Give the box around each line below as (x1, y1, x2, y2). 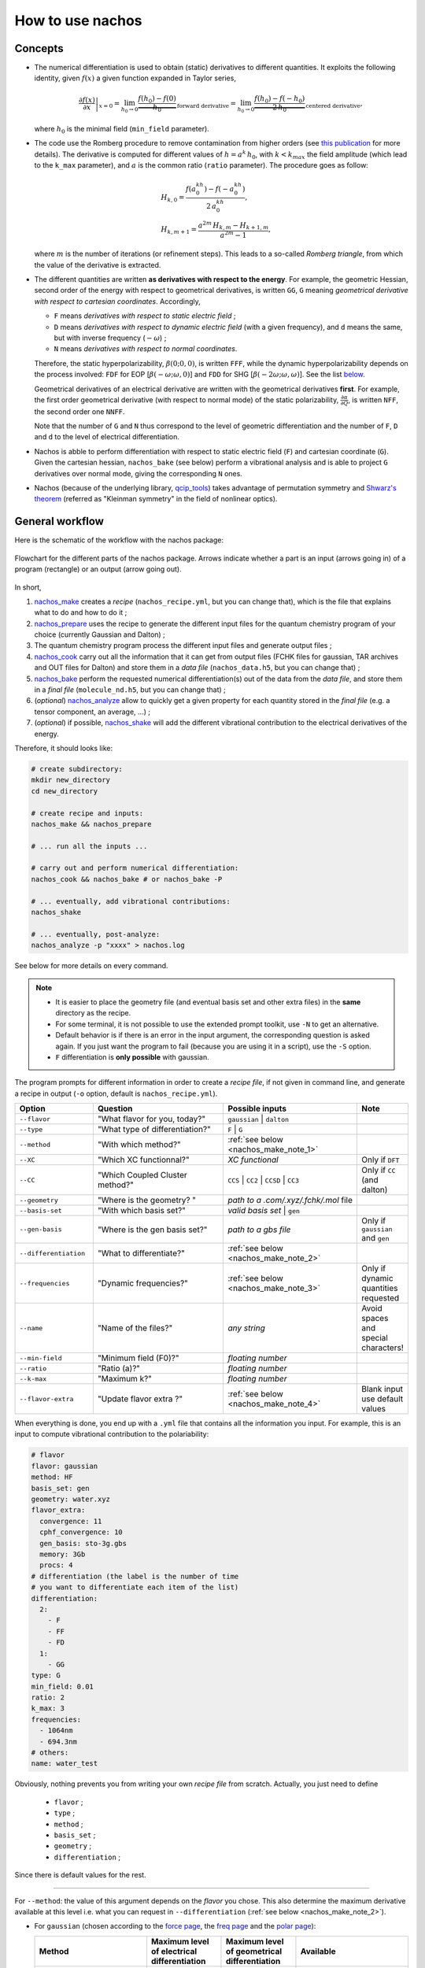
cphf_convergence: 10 (39, 1528, 124, 1537)
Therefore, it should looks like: (14, 743, 113, 753)
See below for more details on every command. (14, 961, 168, 971)
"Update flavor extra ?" (97, 1393, 183, 1404)
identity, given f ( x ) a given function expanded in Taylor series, (34, 73, 236, 83)
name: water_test (31, 1759, 98, 1768)
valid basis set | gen (227, 1205, 301, 1216)
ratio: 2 (31, 1693, 65, 1702)
